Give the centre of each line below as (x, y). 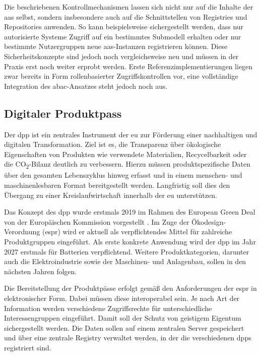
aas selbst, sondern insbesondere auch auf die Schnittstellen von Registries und (126, 16)
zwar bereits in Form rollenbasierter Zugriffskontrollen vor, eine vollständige (121, 76)
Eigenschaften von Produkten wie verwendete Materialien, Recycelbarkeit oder (125, 154)
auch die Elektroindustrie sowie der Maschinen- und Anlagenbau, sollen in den (125, 261)
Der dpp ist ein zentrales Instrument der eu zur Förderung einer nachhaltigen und (131, 134)
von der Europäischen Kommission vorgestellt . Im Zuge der (97, 221)
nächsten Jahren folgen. (41, 271)
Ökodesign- (209, 221)
